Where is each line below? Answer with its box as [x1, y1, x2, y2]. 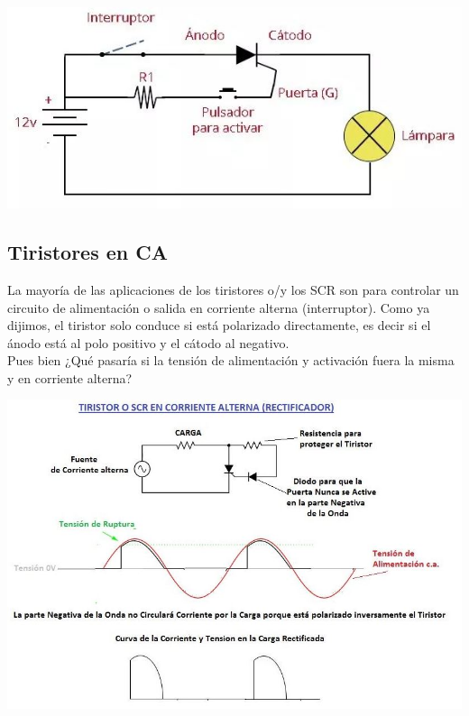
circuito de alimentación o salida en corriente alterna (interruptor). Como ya [7, 298, 430, 317]
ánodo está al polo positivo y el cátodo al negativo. [7, 333, 290, 352]
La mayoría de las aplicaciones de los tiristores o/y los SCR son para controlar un [7, 280, 459, 298]
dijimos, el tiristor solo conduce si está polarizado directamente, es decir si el [7, 316, 431, 335]
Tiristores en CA [7, 238, 168, 266]
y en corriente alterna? [7, 368, 133, 387]
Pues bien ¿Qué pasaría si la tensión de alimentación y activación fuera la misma [7, 351, 455, 370]
